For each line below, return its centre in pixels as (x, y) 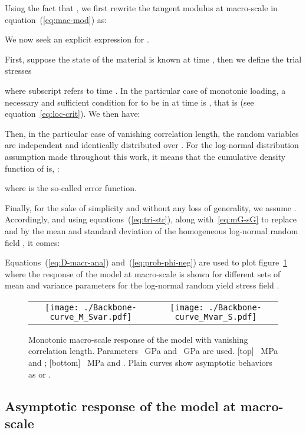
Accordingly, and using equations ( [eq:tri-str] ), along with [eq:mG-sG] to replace (151, 219)
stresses (18, 70)
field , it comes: (32, 242)
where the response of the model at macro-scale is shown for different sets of (143, 273)
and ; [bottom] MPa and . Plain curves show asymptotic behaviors (150, 363)
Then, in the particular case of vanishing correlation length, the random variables (152, 133)
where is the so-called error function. (71, 188)
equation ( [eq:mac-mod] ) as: (56, 19)
